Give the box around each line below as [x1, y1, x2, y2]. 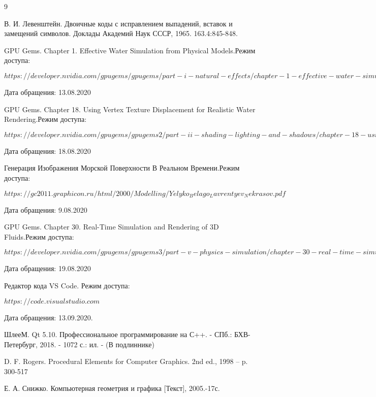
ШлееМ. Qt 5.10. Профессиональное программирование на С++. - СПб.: [4, 329, 232, 340]
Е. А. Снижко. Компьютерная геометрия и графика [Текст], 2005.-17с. [4, 383, 220, 393]
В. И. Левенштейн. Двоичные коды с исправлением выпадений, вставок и [4, 18, 233, 28]
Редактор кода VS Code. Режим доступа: [4, 280, 130, 290]
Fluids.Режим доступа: [4, 231, 74, 242]
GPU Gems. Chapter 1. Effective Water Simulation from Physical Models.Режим [4, 45, 256, 55]
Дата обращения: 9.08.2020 [4, 204, 87, 215]
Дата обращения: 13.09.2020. [4, 312, 93, 322]
